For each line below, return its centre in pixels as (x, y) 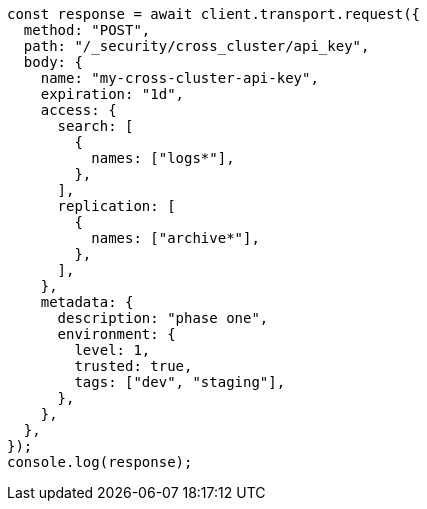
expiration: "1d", (112, 94)
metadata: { (87, 302)
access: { (78, 110)
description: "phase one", (163, 318)
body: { (53, 62)
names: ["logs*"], (163, 158)
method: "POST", (87, 30)
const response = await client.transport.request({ (214, 14)
